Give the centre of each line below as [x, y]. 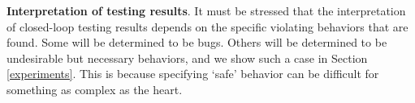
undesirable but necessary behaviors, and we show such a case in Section [187, 58]
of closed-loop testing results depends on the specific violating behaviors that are [207, 26]
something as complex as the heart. [95, 89]
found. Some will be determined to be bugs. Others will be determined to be [197, 42]
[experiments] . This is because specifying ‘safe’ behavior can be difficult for [193, 74]
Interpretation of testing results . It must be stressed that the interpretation [206, 10]
